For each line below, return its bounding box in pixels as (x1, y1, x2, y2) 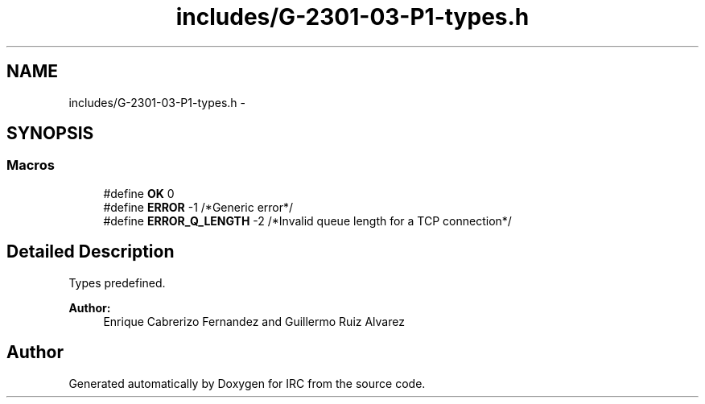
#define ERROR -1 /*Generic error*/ (103, 200, 294, 214)
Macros (6, 157, 55, 174)
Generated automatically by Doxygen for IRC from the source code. (68, 376, 426, 390)
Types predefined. (68, 275, 166, 290)
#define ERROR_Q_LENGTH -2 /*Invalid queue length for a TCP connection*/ (103, 213, 512, 228)
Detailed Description (6, 241, 175, 262)
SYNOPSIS (6, 123, 94, 144)
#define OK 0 (103, 186, 175, 200)
